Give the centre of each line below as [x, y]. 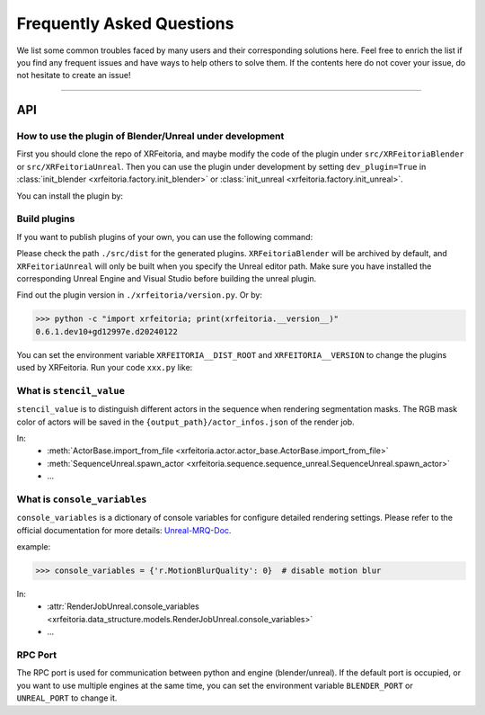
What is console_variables [82, 499]
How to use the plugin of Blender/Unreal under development [150, 137]
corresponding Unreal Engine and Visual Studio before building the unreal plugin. [167, 278]
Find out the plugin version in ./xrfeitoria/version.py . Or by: [139, 295]
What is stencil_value [71, 390]
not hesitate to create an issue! [74, 76]
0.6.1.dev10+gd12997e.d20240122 [107, 331]
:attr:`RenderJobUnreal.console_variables [123, 606]
